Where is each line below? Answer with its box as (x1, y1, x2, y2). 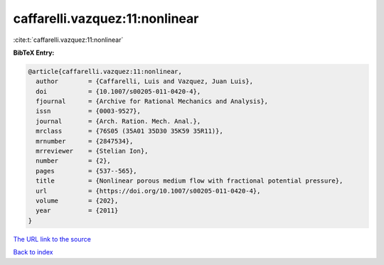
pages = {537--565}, (36, 167, 138, 175)
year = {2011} (36, 207, 119, 215)
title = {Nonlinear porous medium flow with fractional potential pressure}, (36, 177, 343, 185)
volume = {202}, (36, 197, 119, 205)
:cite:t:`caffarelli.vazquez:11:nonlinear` (13, 36, 124, 44)
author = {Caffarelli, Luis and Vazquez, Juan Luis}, (36, 77, 254, 85)
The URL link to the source (13, 234, 92, 243)
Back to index (13, 248, 53, 256)
